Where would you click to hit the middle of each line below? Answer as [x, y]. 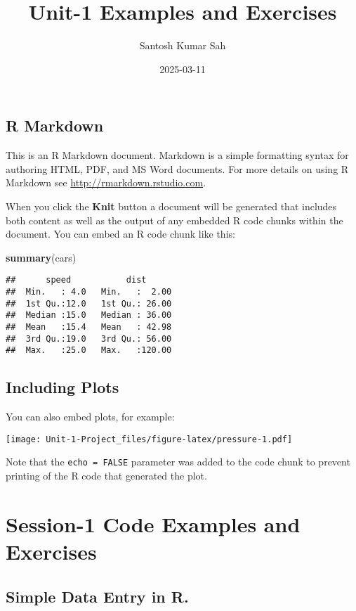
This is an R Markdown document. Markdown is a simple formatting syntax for [177, 155]
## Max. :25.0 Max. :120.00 [89, 350]
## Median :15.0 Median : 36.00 [89, 315]
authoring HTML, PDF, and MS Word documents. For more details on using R [177, 168]
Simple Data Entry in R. [97, 596]
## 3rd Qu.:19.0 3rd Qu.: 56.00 [89, 339]
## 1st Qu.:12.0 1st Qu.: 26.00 [89, 303]
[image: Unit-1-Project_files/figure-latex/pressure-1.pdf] [149, 439]
